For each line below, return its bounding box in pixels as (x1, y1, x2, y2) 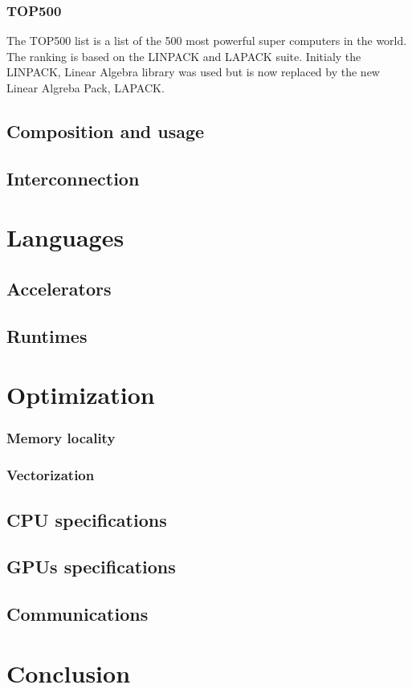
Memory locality (6, 428, 116, 448)
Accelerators (6, 275, 112, 300)
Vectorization (6, 465, 95, 485)
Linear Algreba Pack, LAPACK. (6, 79, 165, 96)
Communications (6, 601, 149, 626)
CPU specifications (6, 507, 167, 532)
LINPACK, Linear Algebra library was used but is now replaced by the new (6, 63, 380, 80)
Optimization (6, 378, 155, 411)
